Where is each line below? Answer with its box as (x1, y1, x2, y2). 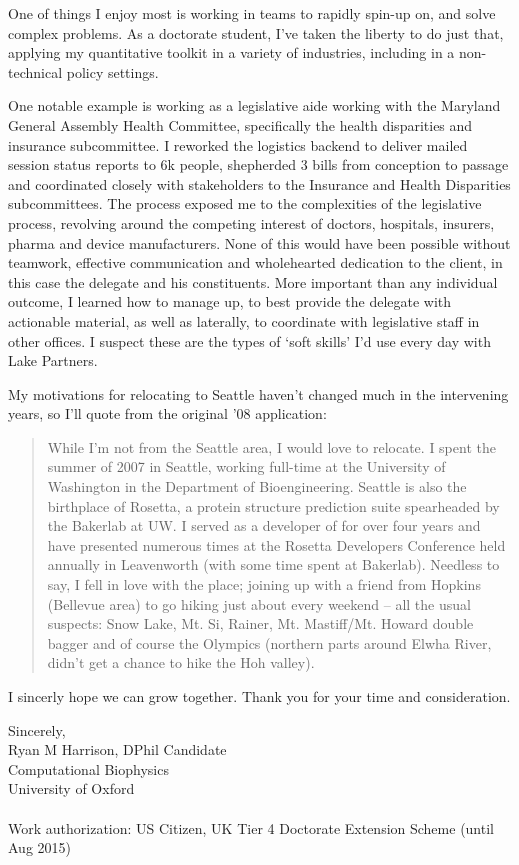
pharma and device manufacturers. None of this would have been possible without (8, 232, 511, 253)
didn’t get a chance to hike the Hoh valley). (47, 652, 315, 673)
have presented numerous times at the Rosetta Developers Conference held (47, 534, 506, 555)
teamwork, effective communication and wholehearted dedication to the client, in (8, 252, 503, 273)
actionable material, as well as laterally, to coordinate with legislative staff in (8, 310, 480, 331)
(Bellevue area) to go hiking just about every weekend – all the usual (47, 593, 471, 614)
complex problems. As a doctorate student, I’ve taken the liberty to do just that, (8, 22, 504, 43)
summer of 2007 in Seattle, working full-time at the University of (47, 456, 446, 477)
